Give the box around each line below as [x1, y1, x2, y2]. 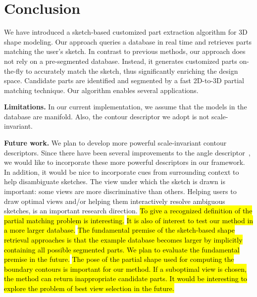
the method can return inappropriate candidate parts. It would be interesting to [4, 273, 247, 284]
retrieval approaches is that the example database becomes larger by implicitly [4, 235, 243, 245]
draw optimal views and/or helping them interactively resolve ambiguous [4, 196, 225, 206]
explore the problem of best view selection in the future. [4, 283, 174, 293]
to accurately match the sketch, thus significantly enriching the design [25, 65, 238, 76]
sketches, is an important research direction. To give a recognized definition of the [4, 205, 253, 216]
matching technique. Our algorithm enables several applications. [4, 85, 199, 95]
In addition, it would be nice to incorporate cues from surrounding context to [4, 166, 239, 177]
